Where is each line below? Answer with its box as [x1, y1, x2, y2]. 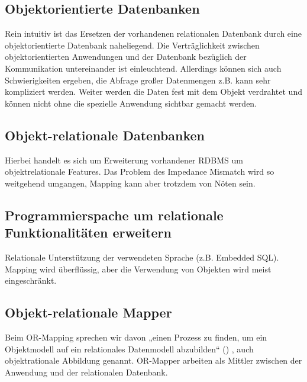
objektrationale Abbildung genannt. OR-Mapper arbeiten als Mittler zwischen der [5, 354, 302, 367]
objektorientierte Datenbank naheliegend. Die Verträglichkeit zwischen [5, 38, 260, 51]
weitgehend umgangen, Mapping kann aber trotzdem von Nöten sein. [5, 176, 256, 189]
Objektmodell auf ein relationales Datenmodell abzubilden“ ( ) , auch [5, 342, 254, 355]
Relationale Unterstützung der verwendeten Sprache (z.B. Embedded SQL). [5, 251, 279, 263]
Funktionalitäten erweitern [5, 223, 172, 242]
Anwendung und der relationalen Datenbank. [5, 365, 168, 378]
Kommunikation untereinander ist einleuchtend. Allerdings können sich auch [5, 62, 282, 74]
